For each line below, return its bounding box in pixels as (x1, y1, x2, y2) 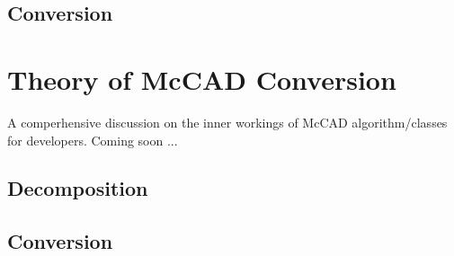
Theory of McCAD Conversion (7, 60, 396, 97)
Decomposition (7, 174, 148, 202)
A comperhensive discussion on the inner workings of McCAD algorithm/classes (7, 112, 448, 131)
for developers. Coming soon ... (7, 130, 178, 149)
